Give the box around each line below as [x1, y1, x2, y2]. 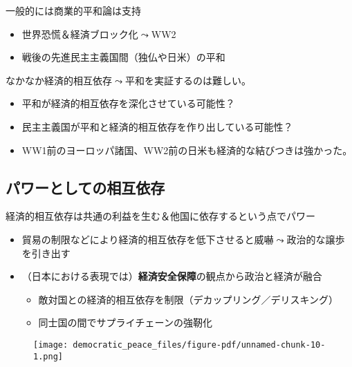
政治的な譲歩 [286, 232, 345, 246]
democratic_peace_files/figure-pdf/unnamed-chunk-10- [73, 339, 326, 350]
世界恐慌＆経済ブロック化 [21, 26, 138, 41]
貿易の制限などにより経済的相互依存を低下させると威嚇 [21, 232, 274, 246]
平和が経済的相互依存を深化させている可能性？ [21, 96, 235, 111]
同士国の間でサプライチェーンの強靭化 [38, 315, 212, 330]
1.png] [33, 351, 63, 361]
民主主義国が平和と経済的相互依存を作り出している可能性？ [21, 119, 293, 133]
